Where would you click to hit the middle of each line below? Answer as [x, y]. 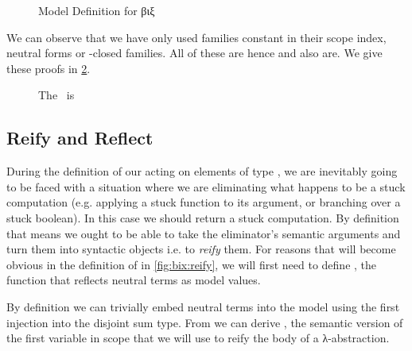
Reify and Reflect [80, 138]
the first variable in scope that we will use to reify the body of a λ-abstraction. [198, 338]
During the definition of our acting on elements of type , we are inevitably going [202, 171]
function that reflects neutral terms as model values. [134, 280]
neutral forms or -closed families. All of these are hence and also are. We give [194, 53]
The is [56, 95]
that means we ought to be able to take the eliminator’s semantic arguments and [204, 233]
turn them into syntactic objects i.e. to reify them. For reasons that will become [201, 249]
